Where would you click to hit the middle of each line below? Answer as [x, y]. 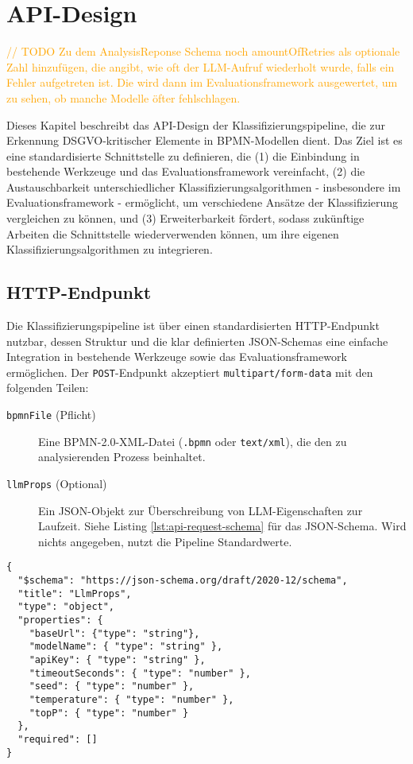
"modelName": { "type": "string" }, [126, 647]
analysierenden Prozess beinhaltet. [122, 457]
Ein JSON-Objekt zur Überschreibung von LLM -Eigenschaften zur [201, 510]
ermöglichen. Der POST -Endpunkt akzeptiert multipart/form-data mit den [190, 372]
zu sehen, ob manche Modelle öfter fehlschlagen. [124, 97]
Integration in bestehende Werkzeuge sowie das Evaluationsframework [177, 357]
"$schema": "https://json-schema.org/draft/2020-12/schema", [183, 581]
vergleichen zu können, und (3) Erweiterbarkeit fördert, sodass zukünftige [185, 218]
